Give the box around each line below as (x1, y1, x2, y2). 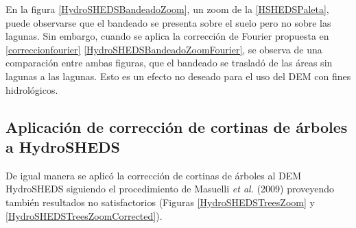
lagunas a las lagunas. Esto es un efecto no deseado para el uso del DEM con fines (5, 68, 351, 83)
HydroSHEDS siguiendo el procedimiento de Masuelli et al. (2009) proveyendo (5, 181, 335, 196)
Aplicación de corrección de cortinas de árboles (5, 116, 348, 137)
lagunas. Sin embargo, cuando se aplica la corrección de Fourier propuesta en (5, 29, 329, 43)
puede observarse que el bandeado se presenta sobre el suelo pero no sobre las (5, 15, 331, 29)
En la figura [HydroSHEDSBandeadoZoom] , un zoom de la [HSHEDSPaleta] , (5, 2, 329, 16)
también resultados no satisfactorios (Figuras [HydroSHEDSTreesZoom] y (5, 194, 315, 209)
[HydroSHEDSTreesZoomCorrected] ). (5, 208, 163, 223)
